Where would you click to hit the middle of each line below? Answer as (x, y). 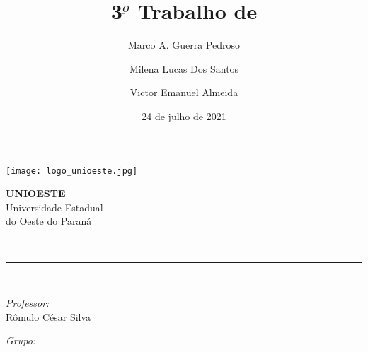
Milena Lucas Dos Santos (184, 68)
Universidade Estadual (54, 207)
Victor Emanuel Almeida (184, 92)
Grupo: (21, 340)
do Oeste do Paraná (49, 221)
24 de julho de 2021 (184, 116)
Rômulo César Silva (48, 316)
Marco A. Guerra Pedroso (184, 45)
